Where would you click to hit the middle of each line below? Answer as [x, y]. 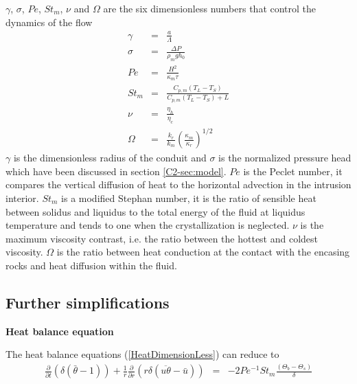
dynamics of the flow [49, 22]
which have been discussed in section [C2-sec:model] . [116, 171]
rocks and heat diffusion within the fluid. [91, 265]
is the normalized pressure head [285, 158]
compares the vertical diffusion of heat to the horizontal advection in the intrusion [178, 184]
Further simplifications [88, 302]
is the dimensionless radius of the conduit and [110, 158]
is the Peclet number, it [293, 171]
